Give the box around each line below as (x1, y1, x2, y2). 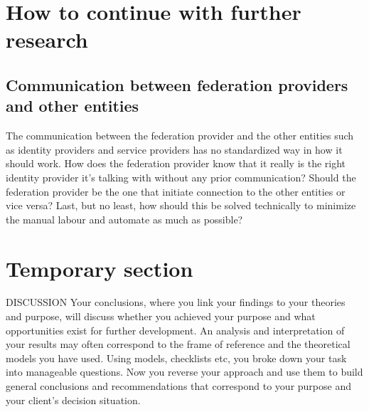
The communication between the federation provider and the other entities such (6, 128, 354, 143)
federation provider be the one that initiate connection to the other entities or (6, 184, 346, 199)
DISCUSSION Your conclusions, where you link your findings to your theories (6, 295, 346, 310)
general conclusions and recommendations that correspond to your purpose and (6, 379, 351, 393)
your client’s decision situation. (6, 392, 141, 407)
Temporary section (6, 253, 193, 282)
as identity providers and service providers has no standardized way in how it (6, 142, 343, 157)
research (6, 25, 88, 54)
